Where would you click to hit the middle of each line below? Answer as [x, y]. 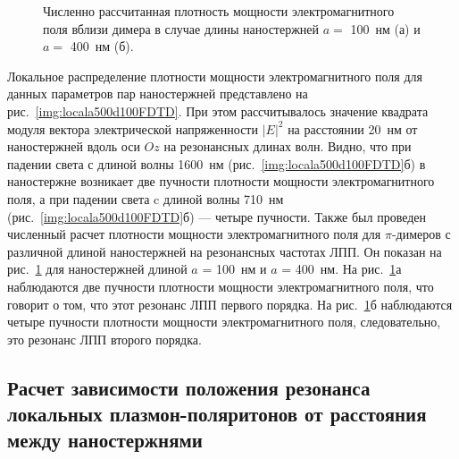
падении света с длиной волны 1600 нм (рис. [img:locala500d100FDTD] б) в [217, 163]
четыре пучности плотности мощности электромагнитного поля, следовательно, [224, 322]
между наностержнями [105, 440]
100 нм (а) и [385, 28]
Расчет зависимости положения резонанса [189, 387]
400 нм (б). [102, 46]
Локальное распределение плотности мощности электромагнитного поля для [215, 76]
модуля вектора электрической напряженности [133, 128]
